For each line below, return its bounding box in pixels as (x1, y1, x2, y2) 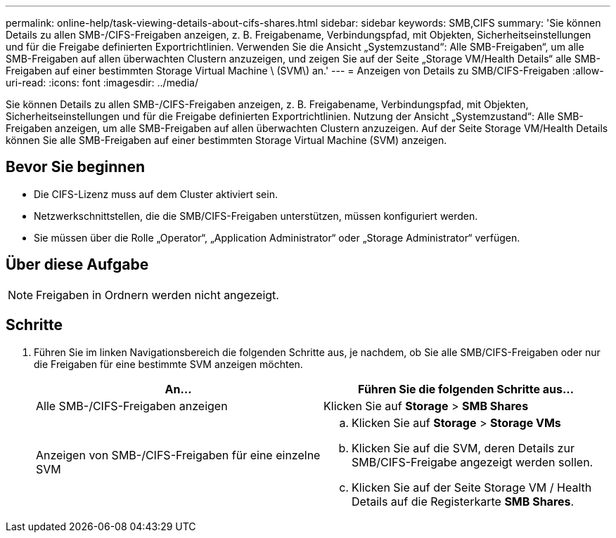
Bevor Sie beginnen (6, 158, 146, 176)
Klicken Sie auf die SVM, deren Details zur (352, 440, 575, 455)
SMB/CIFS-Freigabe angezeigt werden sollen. (352, 454, 593, 469)
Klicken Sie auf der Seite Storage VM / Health (352, 480, 592, 494)
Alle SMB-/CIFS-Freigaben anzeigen (36, 398, 228, 413)
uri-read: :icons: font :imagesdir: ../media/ (6, 77, 198, 88)
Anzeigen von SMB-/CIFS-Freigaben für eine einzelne (36, 447, 321, 462)
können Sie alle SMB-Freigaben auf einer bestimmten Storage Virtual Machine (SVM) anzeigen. (6, 134, 447, 146)
